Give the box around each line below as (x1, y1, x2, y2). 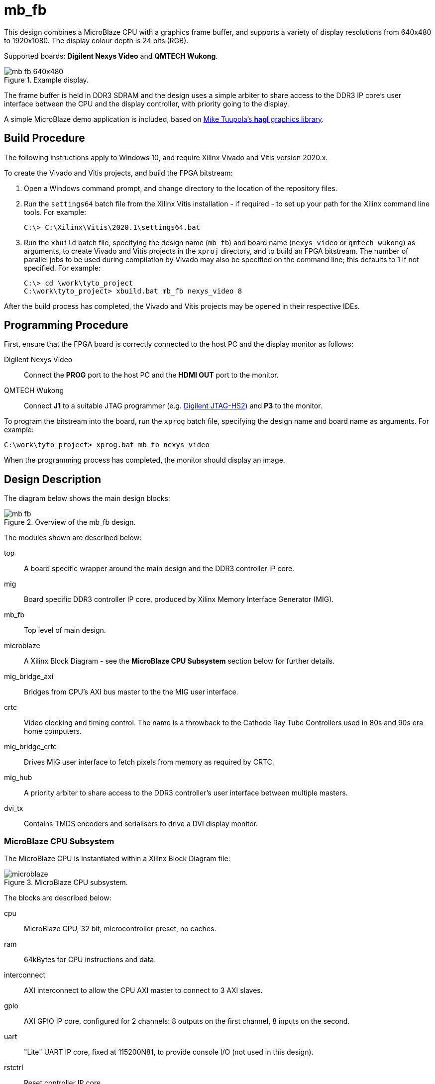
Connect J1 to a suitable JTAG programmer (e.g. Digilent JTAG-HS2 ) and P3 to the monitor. (24, 401, 323, 410)
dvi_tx (4, 804, 23, 813)
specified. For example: (24, 263, 101, 272)
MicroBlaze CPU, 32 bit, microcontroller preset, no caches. (24, 924, 217, 933)
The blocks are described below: (4, 893, 111, 902)
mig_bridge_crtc (4, 742, 57, 751)
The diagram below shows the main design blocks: (4, 494, 170, 503)
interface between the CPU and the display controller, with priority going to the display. (4, 99, 289, 108)
